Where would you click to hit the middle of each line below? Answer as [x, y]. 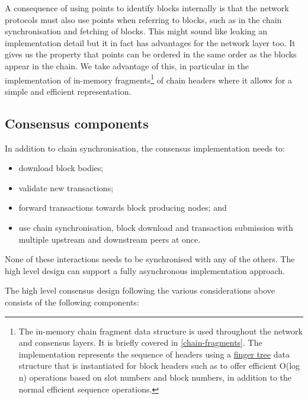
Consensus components [77, 123]
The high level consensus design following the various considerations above [140, 290]
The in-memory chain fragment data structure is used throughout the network [161, 331]
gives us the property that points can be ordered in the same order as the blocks [151, 54]
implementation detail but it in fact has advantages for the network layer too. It [150, 42]
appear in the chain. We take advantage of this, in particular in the [127, 65]
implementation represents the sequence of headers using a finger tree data [154, 354]
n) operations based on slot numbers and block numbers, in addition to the [155, 377]
